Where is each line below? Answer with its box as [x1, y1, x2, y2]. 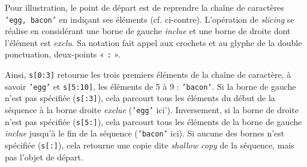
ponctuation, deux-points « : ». [5, 48, 121, 60]
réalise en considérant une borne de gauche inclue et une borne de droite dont [5, 25, 291, 37]
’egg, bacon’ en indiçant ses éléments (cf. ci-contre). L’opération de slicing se [5, 13, 294, 25]
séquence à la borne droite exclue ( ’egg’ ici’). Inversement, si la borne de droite [5, 104, 299, 116]
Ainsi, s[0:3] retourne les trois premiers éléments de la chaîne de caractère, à [5, 68, 291, 81]
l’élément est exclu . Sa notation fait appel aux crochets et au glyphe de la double [5, 36, 302, 48]
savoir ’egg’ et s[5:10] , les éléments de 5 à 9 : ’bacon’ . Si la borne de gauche [5, 80, 296, 92]
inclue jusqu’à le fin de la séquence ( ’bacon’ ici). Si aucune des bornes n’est [5, 127, 285, 139]
